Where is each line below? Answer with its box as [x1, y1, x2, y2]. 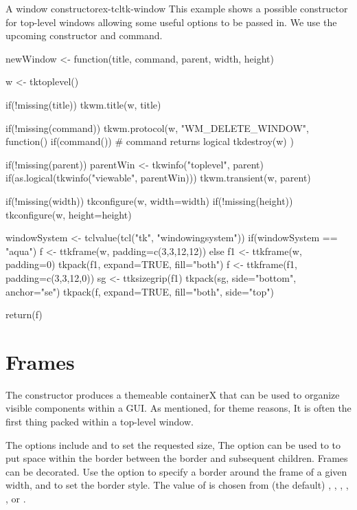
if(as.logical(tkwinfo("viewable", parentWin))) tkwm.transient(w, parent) [5, 170, 311, 185]
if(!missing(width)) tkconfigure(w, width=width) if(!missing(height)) [5, 193, 293, 208]
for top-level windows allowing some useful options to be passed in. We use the [5, 14, 337, 29]
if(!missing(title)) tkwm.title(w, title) [5, 97, 161, 111]
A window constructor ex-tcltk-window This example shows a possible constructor [5, 1, 348, 15]
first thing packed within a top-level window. [5, 414, 194, 428]
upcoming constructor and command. [5, 28, 163, 43]
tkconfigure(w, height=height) [5, 207, 132, 221]
